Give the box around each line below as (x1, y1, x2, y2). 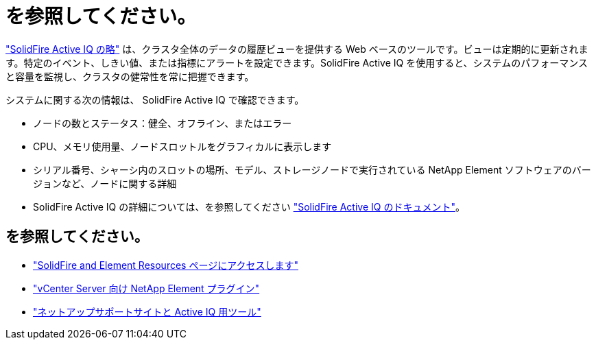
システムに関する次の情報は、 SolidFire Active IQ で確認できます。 (5, 93, 305, 106)
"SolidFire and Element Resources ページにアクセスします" (33, 259, 298, 271)
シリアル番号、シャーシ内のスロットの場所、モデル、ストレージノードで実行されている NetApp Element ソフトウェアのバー (33, 163, 591, 176)
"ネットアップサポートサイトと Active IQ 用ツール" (33, 305, 261, 318)
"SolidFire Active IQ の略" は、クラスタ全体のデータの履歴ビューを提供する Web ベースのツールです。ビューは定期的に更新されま (5, 43, 588, 55)
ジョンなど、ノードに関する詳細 (33, 177, 177, 189)
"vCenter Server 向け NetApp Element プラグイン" (33, 282, 260, 294)
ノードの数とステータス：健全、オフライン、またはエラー (33, 117, 292, 129)
